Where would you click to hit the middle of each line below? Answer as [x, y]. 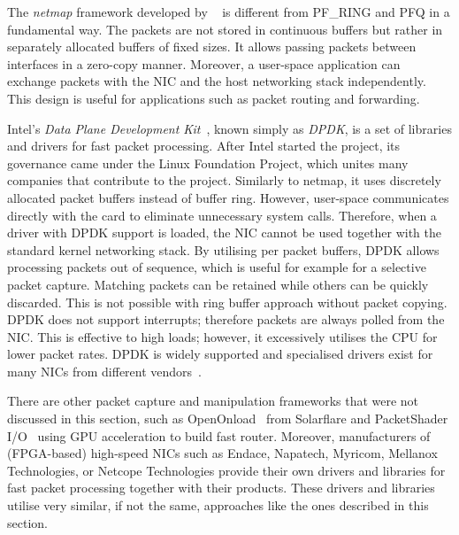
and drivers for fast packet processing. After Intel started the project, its [204, 146]
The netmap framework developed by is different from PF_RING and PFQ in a [229, 12]
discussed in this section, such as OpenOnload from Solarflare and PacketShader [228, 419]
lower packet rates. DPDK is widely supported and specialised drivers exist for [220, 354]
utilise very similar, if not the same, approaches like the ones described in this [218, 505]
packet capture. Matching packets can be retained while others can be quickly [218, 284]
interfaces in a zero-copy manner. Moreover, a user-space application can [204, 63]
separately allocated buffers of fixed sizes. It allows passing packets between [212, 47]
